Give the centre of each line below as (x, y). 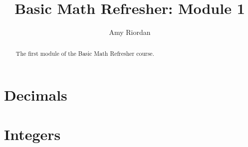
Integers (32, 134)
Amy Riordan (130, 32)
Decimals (36, 95)
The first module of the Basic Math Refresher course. (85, 53)
